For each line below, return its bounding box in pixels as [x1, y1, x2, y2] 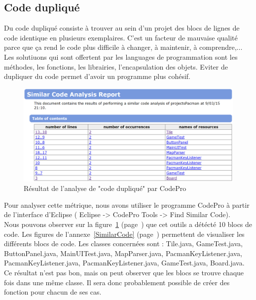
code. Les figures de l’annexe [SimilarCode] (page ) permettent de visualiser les [4, 228, 245, 239]
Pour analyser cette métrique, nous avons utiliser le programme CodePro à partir [4, 199, 250, 210]
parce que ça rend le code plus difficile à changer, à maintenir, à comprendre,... [4, 42, 243, 52]
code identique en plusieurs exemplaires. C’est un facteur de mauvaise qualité [4, 32, 238, 42]
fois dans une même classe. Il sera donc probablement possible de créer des [4, 277, 230, 287]
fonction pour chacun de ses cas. [4, 287, 102, 297]
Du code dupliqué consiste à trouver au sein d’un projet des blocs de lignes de [4, 23, 240, 33]
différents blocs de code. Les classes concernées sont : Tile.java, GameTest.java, [4, 238, 243, 249]
